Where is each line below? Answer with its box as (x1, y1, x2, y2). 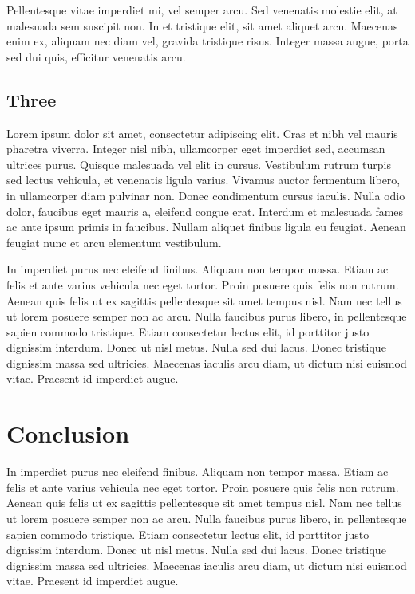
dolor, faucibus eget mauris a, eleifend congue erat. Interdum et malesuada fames (6, 203, 404, 219)
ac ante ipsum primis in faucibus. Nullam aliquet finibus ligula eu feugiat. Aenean (6, 218, 406, 235)
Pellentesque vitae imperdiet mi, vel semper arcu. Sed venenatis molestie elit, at (6, 2, 397, 18)
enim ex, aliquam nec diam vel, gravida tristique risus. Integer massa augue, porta (6, 33, 409, 49)
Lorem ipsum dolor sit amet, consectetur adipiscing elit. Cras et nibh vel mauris (6, 124, 398, 141)
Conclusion (6, 417, 130, 450)
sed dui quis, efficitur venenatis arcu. (6, 48, 186, 65)
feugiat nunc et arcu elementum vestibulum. (6, 234, 222, 250)
